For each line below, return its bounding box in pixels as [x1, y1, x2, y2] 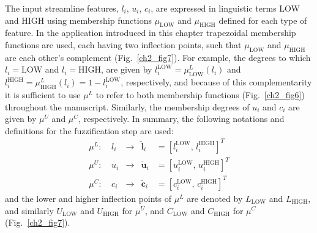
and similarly [5, 204, 54, 217]
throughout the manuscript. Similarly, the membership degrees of [5, 100, 250, 113]
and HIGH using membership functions [5, 13, 152, 26]
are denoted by [187, 192, 243, 204]
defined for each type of [218, 13, 307, 26]
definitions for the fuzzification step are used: [5, 124, 174, 137]
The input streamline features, [5, 2, 119, 14]
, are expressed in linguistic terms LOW [151, 2, 300, 14]
